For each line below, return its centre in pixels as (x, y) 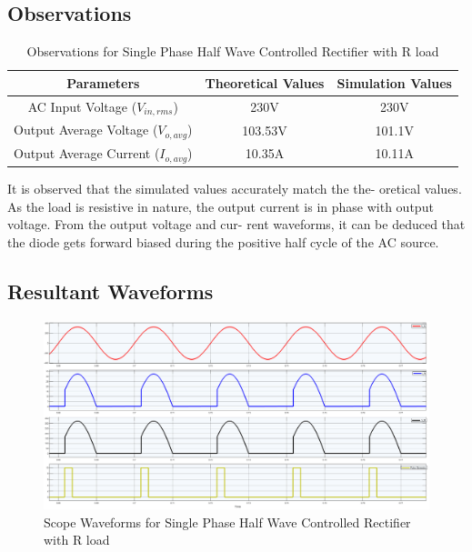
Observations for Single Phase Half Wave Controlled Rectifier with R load (233, 51)
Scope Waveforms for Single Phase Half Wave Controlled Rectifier (227, 522)
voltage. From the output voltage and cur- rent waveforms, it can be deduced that (236, 224)
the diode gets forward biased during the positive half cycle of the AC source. (223, 241)
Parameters (103, 82)
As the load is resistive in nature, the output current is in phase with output (221, 206)
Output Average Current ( (87, 153)
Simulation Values (394, 82)
